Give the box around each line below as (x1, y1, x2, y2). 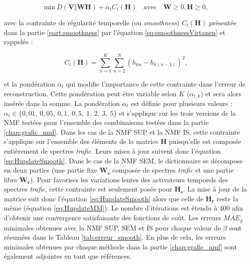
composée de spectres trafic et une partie (112, 165, 234, 175)
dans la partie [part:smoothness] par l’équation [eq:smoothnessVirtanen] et (4, 27, 226, 37)
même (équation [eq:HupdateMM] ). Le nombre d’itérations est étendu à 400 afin (4, 203, 243, 213)
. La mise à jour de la (183, 184, 247, 194)
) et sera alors (200, 88, 242, 98)
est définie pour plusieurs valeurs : (131, 98, 233, 108)
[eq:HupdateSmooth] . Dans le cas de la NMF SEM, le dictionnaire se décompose (4, 155, 243, 165)
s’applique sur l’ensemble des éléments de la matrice (4, 136, 159, 146)
